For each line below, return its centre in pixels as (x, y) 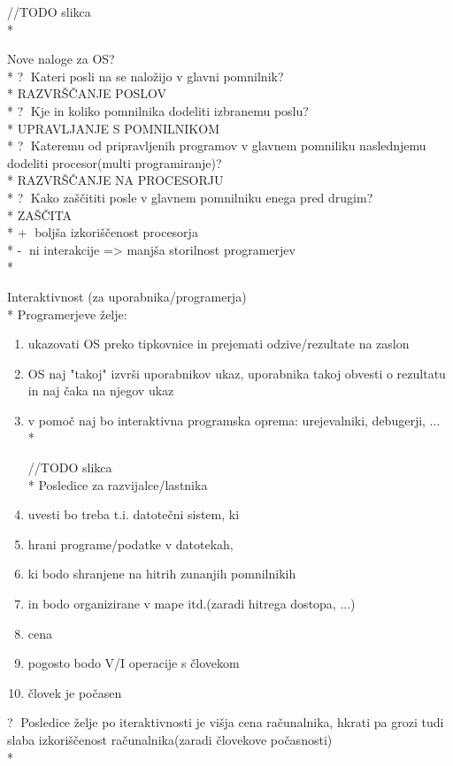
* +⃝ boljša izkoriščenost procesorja (103, 232)
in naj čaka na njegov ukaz (101, 391)
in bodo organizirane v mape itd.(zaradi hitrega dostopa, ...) (192, 604)
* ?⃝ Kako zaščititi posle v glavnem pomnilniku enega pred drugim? (190, 197)
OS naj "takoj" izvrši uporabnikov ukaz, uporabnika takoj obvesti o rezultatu (237, 373)
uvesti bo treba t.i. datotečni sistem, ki (134, 514)
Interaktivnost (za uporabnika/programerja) (127, 296)
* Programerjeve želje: (67, 314)
